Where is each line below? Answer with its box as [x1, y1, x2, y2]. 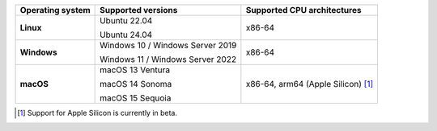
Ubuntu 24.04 [100, 29, 153, 40]
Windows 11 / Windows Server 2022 [100, 54, 237, 64]
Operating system [19, 5, 91, 15]
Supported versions [100, 5, 178, 15]
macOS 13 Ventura [100, 64, 170, 76]
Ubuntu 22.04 [100, 15, 153, 26]
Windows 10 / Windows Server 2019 [100, 40, 237, 51]
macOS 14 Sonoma [100, 79, 172, 89]
